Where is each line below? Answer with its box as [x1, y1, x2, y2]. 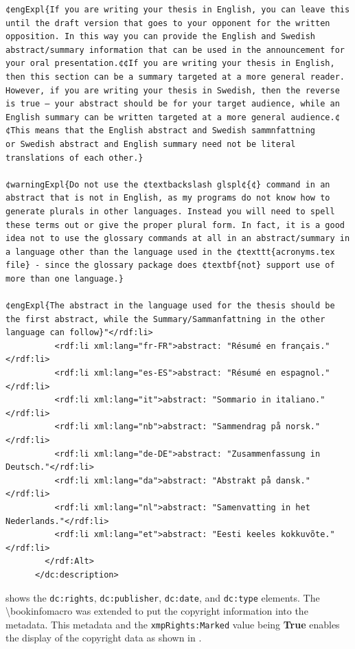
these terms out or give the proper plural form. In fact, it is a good [5, 220, 345, 230]
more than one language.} [5, 273, 124, 284]
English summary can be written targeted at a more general [5, 112, 286, 122]
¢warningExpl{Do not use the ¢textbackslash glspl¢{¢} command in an [5, 179, 330, 190]
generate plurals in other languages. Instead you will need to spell [5, 206, 335, 216]
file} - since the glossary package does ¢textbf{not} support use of [5, 260, 335, 271]
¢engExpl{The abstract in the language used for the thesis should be [5, 301, 335, 311]
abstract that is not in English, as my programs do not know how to [5, 193, 330, 203]
